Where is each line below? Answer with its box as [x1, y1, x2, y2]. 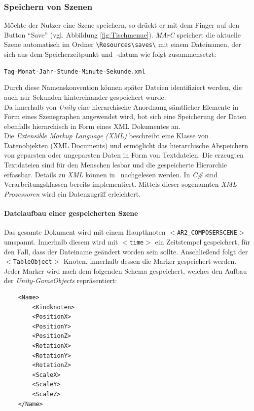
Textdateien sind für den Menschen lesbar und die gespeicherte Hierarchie [4, 160, 227, 170]
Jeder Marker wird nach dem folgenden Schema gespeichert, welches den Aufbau [4, 265, 247, 276]
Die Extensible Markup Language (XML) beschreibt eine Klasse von [4, 130, 209, 141]
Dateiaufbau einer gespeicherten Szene [4, 208, 138, 218]
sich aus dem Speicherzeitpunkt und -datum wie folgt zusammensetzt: [4, 49, 217, 59]
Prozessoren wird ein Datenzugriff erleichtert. [4, 188, 141, 199]
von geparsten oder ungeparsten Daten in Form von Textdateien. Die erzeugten [4, 150, 244, 160]
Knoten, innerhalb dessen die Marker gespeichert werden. [63, 256, 237, 266]
